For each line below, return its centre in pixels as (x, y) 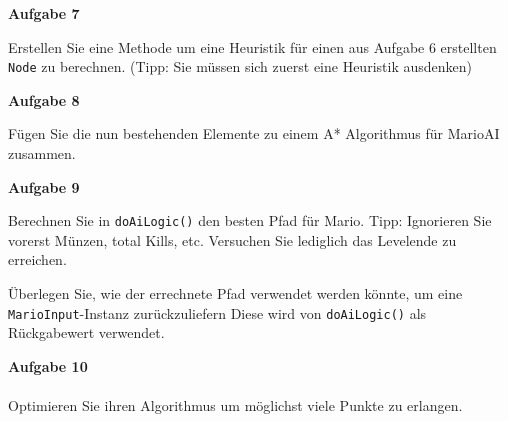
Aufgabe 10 (48, 365)
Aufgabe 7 (44, 13)
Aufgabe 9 (44, 186)
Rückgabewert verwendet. (86, 332)
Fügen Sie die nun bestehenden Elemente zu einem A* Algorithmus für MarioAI (254, 133)
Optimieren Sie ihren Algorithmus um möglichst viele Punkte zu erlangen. (235, 405)
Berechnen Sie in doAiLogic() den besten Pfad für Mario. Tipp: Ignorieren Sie (250, 220)
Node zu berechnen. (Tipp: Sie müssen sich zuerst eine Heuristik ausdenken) (240, 66)
